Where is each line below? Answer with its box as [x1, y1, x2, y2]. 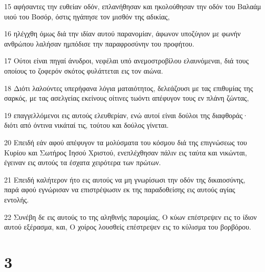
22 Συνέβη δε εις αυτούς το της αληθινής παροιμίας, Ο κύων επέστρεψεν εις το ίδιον [4, 211, 257, 222]
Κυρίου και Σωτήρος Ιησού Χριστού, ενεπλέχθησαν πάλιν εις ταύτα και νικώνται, [4, 147, 247, 157]
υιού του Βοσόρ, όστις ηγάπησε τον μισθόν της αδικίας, [4, 11, 170, 21]
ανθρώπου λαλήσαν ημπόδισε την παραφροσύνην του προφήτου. [4, 38, 194, 49]
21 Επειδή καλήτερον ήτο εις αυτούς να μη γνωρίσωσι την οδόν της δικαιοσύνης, [4, 174, 246, 185]
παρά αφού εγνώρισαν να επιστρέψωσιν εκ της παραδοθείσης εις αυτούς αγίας [4, 184, 235, 195]
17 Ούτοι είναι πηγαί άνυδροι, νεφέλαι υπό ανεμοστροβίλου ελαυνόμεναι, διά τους [4, 55, 249, 66]
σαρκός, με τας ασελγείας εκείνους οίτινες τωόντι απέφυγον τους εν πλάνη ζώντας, [4, 93, 249, 103]
